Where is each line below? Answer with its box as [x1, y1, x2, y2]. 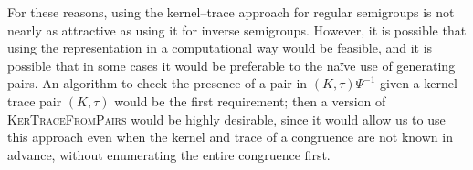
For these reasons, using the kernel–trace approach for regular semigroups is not [7, 3, 455, 21]
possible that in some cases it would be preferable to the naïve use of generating [7, 55, 456, 75]
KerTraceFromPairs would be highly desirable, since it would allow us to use [7, 109, 446, 128]
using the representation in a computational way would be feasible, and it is [7, 38, 433, 57]
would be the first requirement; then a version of [114, 91, 386, 110]
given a [380, 74, 420, 93]
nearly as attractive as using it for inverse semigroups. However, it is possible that [7, 20, 467, 39]
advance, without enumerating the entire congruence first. [7, 145, 331, 164]
